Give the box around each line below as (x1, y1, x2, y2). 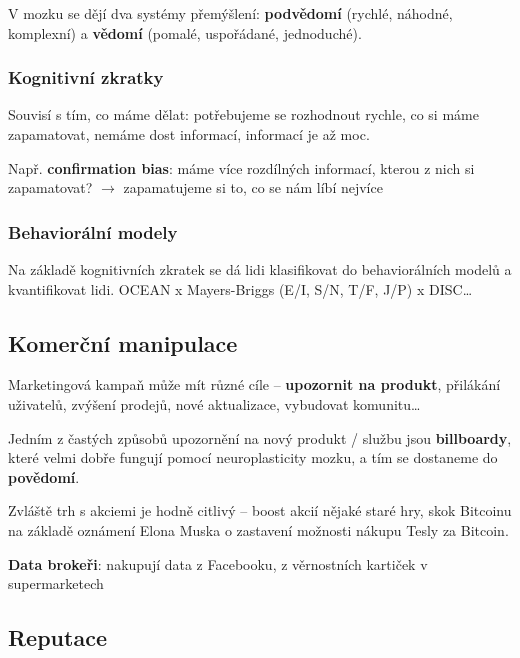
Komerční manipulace (8, 327, 238, 358)
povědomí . (8, 466, 80, 487)
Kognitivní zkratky (8, 65, 164, 90)
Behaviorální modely (8, 219, 178, 244)
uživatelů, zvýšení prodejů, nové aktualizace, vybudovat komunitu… (8, 393, 421, 414)
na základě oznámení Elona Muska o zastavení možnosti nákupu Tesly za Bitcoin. (8, 519, 509, 540)
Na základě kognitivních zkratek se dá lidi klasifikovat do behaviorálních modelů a (8, 259, 512, 279)
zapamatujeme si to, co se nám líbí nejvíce (123, 177, 383, 198)
